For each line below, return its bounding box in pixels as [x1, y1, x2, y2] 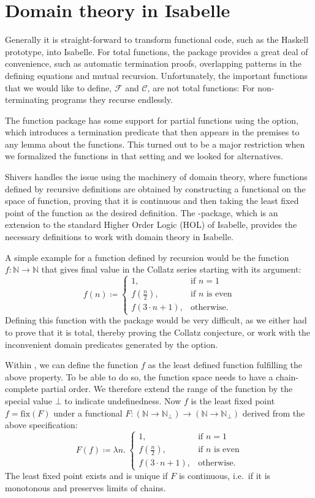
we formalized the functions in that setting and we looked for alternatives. [5, 149, 283, 162]
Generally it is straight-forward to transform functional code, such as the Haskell [5, 33, 309, 46]
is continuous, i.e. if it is [178, 469, 271, 482]
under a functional [53, 406, 123, 419]
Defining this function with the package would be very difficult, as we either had [5, 314, 307, 326]
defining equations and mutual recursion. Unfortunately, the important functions [5, 69, 308, 81]
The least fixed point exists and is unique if [5, 469, 168, 482]
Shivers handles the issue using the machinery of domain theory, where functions [5, 170, 308, 183]
